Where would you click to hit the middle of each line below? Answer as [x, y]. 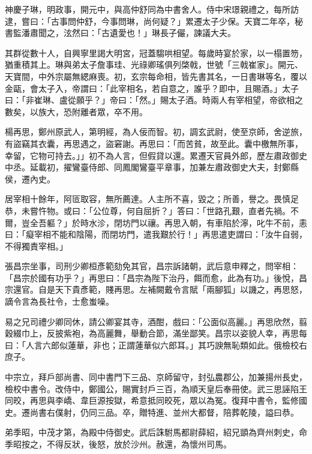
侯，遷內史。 [30, 178]
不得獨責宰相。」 [36, 246]
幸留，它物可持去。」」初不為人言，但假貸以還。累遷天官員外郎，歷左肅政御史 [156, 155]
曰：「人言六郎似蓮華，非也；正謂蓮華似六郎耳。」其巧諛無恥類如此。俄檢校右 [156, 345]
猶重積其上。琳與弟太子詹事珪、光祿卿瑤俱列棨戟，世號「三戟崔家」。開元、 [154, 64]
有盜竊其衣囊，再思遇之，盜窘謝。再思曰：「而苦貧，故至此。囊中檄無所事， [154, 143]
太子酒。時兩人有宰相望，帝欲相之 [235, 100]
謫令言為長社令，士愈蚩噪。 [59, 301]
